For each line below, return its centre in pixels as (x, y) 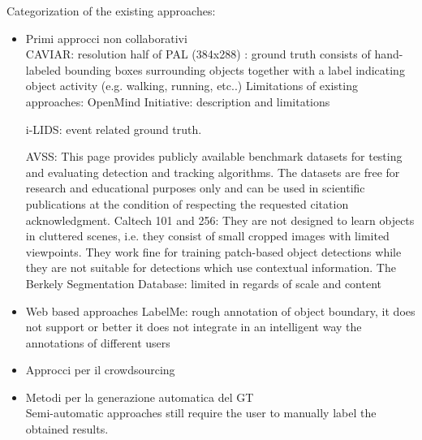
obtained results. (67, 429)
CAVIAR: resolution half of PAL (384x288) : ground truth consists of (198, 54)
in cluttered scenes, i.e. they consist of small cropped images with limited (207, 236)
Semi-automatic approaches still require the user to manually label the (201, 413)
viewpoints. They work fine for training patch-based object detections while (213, 251)
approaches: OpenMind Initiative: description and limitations (178, 101)
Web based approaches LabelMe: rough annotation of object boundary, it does (220, 311)
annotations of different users (98, 342)
